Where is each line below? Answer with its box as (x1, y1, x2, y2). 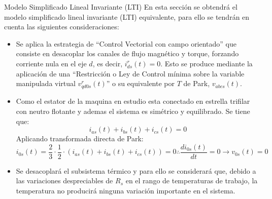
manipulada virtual (16, 78, 76, 89)
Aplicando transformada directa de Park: (16, 133, 144, 144)
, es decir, (92, 58, 123, 68)
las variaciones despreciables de (16, 175, 113, 186)
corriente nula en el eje (16, 58, 87, 68)
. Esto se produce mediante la (160, 58, 253, 68)
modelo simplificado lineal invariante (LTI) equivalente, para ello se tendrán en (4, 11, 250, 22)
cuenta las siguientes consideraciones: (4, 21, 119, 32)
